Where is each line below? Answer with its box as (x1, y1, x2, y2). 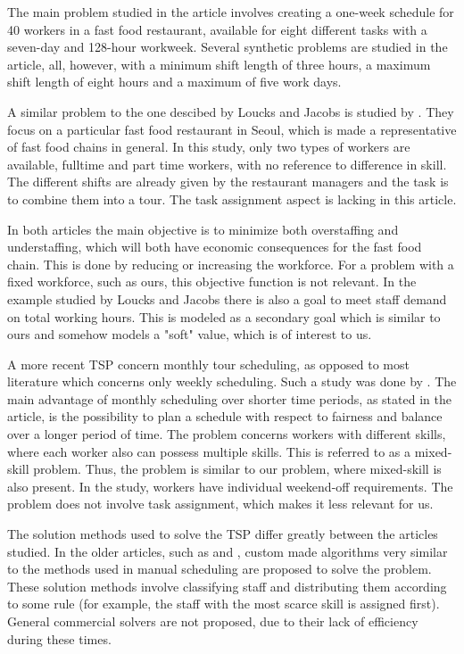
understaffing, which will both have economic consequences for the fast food (7, 237, 422, 256)
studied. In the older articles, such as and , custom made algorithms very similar (7, 542, 448, 560)
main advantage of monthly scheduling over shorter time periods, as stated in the (7, 389, 452, 408)
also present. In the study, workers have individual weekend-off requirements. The (7, 476, 453, 495)
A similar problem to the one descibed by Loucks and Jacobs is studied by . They (7, 102, 454, 120)
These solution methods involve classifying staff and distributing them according (7, 576, 447, 595)
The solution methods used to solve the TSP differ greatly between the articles (7, 525, 438, 543)
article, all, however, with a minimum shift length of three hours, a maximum (7, 54, 431, 73)
